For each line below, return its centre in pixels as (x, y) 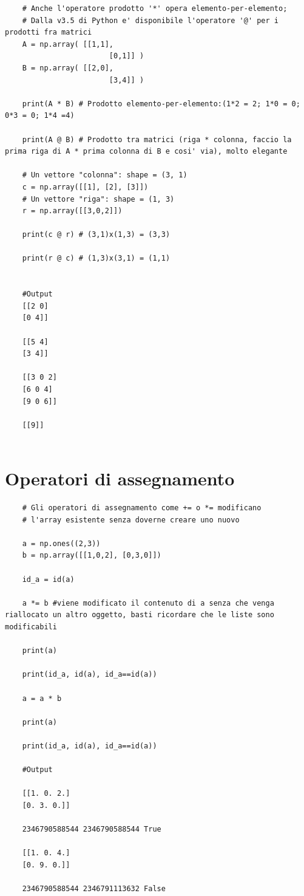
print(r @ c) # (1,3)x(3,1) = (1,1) (96, 258)
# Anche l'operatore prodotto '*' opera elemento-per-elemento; (155, 9)
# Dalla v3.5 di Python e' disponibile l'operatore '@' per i (150, 20)
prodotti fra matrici (49, 32)
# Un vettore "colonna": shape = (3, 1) (105, 175)
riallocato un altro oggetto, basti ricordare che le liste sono (140, 615)
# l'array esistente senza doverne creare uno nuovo (131, 520)
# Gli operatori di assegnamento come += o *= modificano (142, 508)
